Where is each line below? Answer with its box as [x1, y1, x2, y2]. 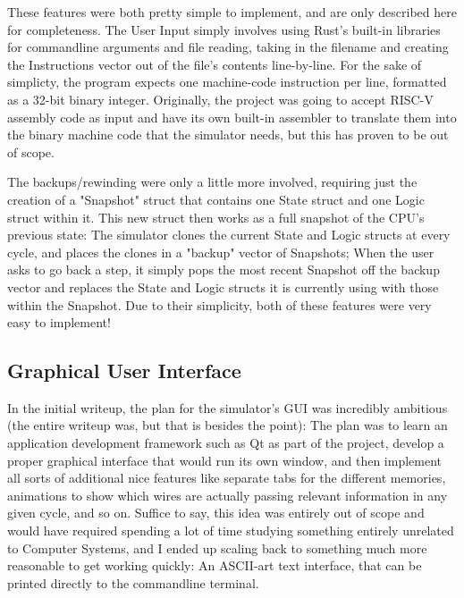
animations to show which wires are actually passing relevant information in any [7, 485, 448, 504]
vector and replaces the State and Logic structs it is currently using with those [7, 277, 439, 296]
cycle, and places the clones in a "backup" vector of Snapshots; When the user [7, 242, 434, 261]
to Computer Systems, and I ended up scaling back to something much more [7, 538, 427, 557]
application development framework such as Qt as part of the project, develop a [7, 434, 444, 452]
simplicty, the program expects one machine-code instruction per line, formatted [7, 72, 447, 91]
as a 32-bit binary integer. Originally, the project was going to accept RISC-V [7, 89, 434, 108]
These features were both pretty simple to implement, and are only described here [7, 3, 457, 21]
